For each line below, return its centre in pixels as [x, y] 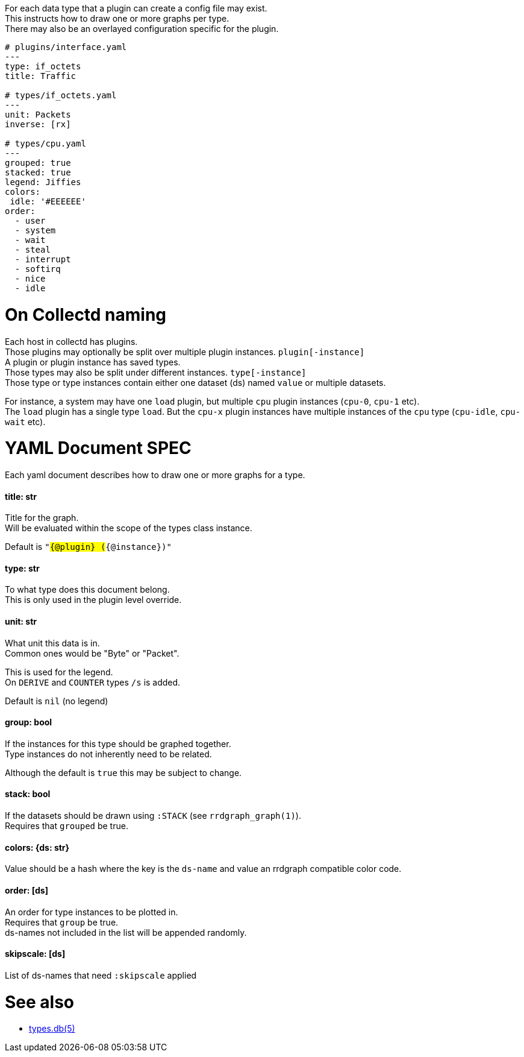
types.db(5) [52, 1029]
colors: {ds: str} [37, 847]
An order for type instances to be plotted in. [92, 912]
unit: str [21, 622]
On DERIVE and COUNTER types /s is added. [93, 682]
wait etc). [25, 421]
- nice [30, 279]
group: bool [29, 722]
